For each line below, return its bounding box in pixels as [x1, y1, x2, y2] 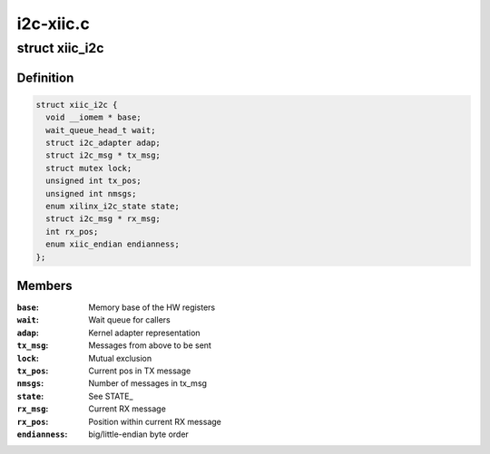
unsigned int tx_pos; [45, 176, 142, 186]
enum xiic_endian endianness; [45, 239, 181, 249]
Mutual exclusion [88, 353, 152, 363]
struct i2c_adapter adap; [45, 137, 161, 148]
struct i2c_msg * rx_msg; [45, 214, 161, 224]
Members [16, 277, 73, 294]
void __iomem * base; [45, 112, 142, 122]
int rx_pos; [45, 227, 99, 237]
